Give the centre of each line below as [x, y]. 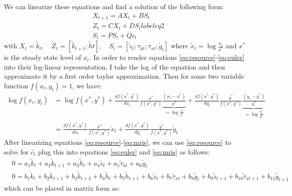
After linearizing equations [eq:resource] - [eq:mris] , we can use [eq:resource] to [118, 142]
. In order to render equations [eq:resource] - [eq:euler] [167, 57]
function [16, 85]
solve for [16, 151]
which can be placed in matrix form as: [62, 188]
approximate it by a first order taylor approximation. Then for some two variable [124, 76]
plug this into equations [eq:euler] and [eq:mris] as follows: [124, 151]
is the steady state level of [43, 57]
